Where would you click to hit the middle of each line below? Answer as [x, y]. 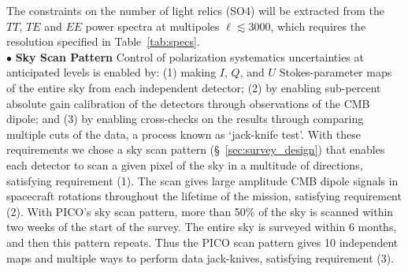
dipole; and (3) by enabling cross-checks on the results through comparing [185, 119]
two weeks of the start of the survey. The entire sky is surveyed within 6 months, [202, 227]
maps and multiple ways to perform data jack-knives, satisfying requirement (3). [200, 257]
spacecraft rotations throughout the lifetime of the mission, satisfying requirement [204, 196]
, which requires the [318, 26]
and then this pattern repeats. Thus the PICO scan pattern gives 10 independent [202, 242]
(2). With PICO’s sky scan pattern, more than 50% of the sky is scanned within [200, 211]
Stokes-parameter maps [336, 72]
